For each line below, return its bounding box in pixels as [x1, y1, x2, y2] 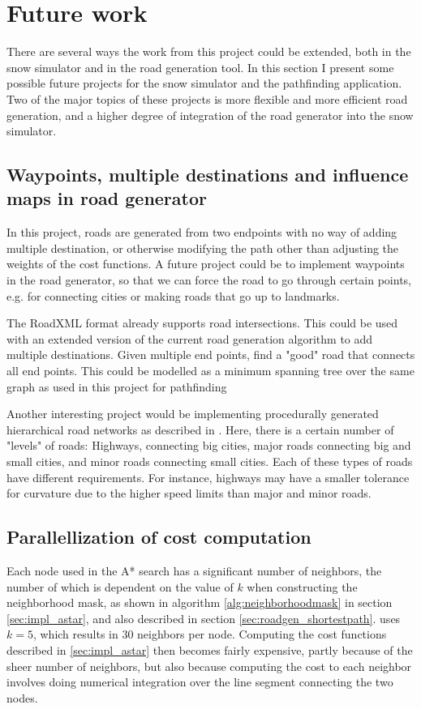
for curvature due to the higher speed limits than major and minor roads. [6, 485, 372, 502]
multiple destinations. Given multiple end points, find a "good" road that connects [6, 346, 415, 363]
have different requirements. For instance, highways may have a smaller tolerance [6, 468, 410, 485]
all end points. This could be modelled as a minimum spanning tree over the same [6, 362, 415, 379]
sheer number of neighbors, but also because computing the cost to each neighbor [6, 657, 412, 674]
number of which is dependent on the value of [6, 578, 234, 595]
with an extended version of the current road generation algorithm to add [6, 330, 373, 347]
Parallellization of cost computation [6, 524, 311, 549]
